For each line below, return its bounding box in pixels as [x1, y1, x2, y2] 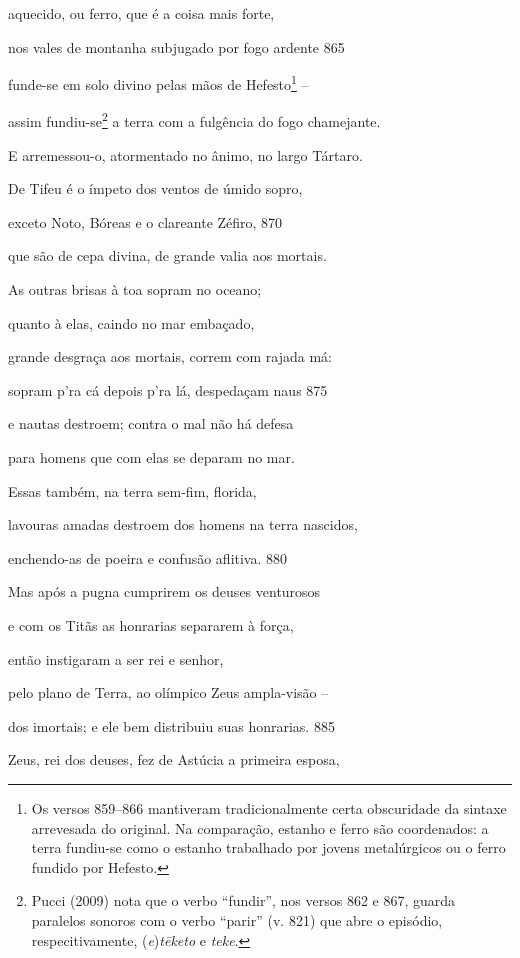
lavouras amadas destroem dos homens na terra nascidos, [8, 514, 358, 535]
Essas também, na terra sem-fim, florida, [8, 480, 257, 501]
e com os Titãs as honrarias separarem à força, [8, 615, 294, 635]
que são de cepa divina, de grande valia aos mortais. [8, 245, 327, 266]
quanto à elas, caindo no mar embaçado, [8, 312, 255, 333]
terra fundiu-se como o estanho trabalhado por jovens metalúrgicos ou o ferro [31, 837, 506, 858]
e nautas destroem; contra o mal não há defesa [8, 413, 294, 434]
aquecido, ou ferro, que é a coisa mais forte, [8, 3, 275, 23]
